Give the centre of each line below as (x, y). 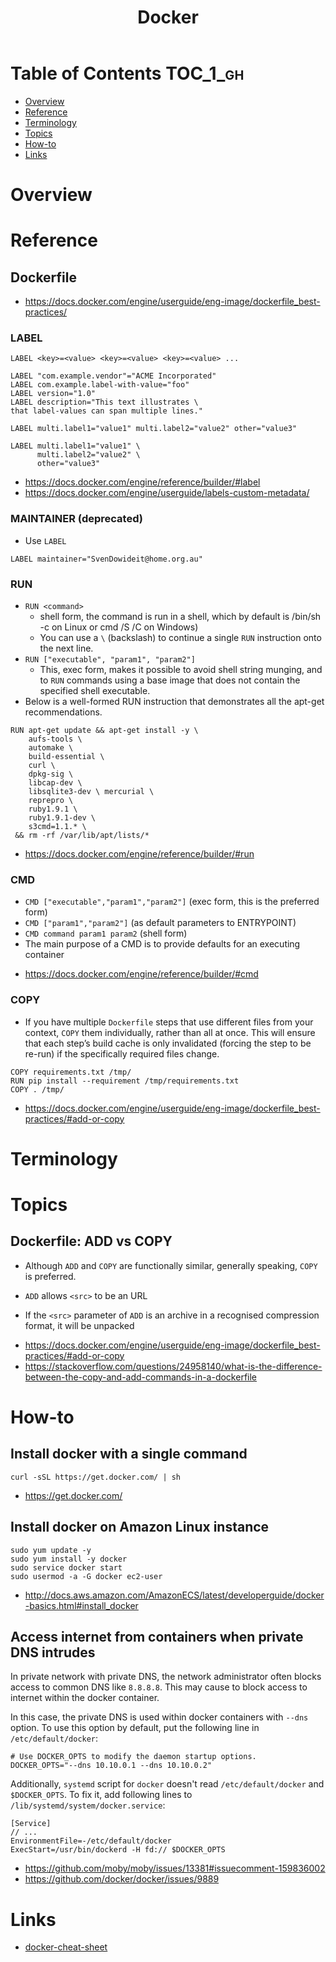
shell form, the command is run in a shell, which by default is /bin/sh (180, 617)
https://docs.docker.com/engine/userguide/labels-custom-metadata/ (167, 493)
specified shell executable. (95, 691)
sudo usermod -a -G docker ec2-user (86, 1576)
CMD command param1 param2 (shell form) (106, 933)
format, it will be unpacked (79, 1325)
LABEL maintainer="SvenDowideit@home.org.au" (106, 559)
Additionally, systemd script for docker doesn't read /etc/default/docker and (167, 1784)
